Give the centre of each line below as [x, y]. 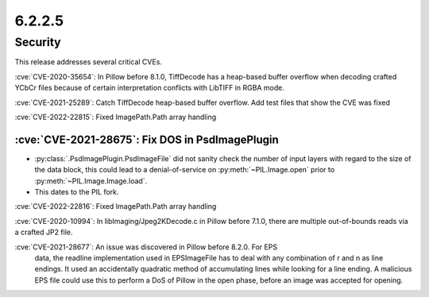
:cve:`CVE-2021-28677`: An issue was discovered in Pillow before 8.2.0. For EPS [146, 247]
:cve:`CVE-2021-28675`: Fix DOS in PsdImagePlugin [147, 139]
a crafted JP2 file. [44, 232]
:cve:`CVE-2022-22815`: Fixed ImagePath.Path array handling [116, 117]
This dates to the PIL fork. [77, 192]
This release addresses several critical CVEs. [89, 62]
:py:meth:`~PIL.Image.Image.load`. [91, 181]
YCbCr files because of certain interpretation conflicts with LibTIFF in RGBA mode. [150, 88]
